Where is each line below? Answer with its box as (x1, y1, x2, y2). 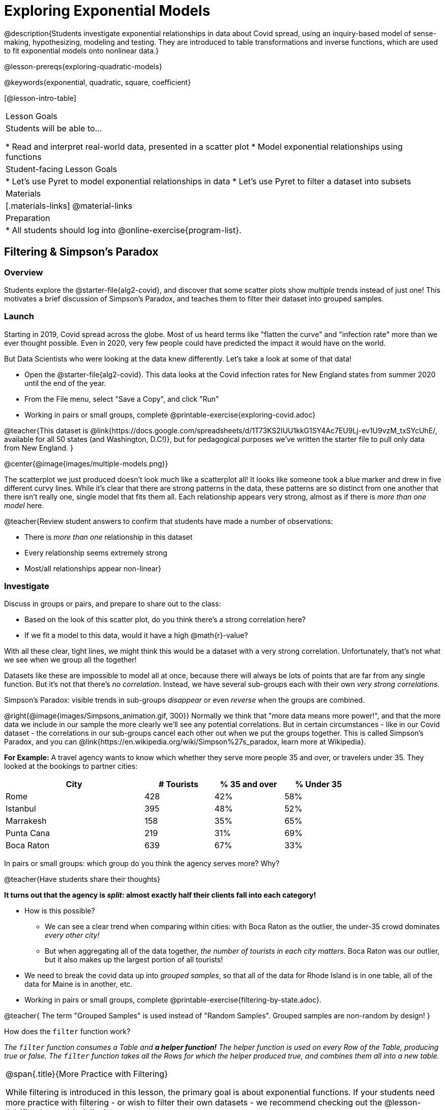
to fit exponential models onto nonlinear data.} (4, 46, 159, 55)
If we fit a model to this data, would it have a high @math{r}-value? (24, 631, 248, 640)
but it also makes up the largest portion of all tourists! (45, 955, 223, 964)
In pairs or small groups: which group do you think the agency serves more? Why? (4, 859, 280, 868)
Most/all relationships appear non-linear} (24, 564, 161, 573)
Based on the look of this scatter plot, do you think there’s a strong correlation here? (24, 615, 306, 624)
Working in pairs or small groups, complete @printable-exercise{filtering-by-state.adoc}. (24, 995, 322, 1005)
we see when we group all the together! (4, 655, 137, 664)
